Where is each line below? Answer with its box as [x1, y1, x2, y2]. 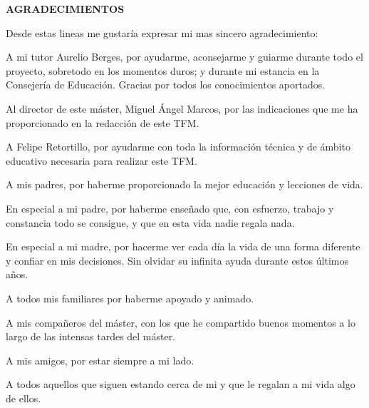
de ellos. [6, 390, 41, 405]
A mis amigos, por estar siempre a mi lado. [6, 352, 194, 367]
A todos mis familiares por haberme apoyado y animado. [6, 290, 254, 305]
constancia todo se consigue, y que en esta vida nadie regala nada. [6, 215, 295, 230]
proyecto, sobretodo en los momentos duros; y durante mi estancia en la [6, 63, 320, 78]
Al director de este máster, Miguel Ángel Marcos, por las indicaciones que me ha [6, 101, 358, 116]
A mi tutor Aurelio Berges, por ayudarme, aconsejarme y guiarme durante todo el [6, 49, 363, 64]
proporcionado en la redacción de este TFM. [6, 115, 199, 130]
